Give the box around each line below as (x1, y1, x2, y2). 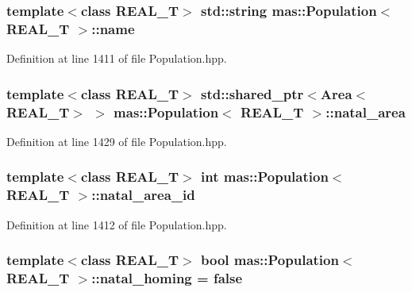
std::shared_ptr (201, 83, 304, 103)
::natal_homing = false (91, 268, 243, 288)
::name (91, 18, 135, 38)
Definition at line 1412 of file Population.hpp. (6, 216, 227, 232)
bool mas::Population (201, 250, 339, 270)
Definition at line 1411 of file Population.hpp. (6, 50, 227, 67)
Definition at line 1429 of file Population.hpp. (6, 133, 227, 149)
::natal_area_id (91, 185, 195, 205)
